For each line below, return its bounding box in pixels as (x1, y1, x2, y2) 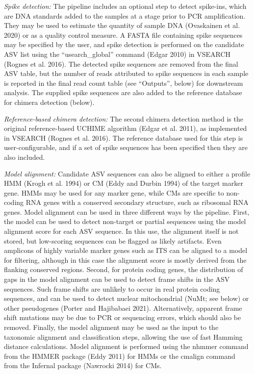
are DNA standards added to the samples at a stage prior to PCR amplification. (4, 10, 246, 21)
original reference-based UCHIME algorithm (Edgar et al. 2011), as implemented (4, 123, 247, 133)
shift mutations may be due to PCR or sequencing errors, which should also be (4, 312, 241, 323)
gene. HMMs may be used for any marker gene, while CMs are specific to (4, 187, 224, 198)
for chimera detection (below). (4, 97, 95, 107)
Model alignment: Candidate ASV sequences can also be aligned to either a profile (4, 168, 251, 178)
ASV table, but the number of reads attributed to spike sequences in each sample (4, 68, 249, 78)
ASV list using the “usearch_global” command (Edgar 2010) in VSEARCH (4, 49, 231, 59)
